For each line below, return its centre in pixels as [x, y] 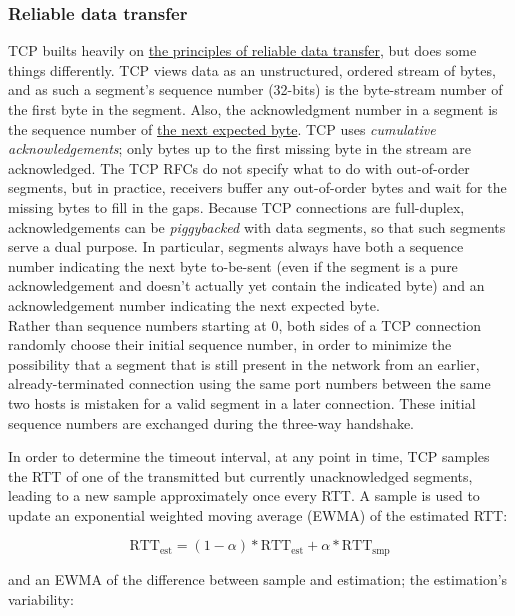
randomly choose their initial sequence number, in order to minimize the [230, 344]
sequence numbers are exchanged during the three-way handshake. [211, 422]
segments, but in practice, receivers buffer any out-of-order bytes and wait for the [257, 187]
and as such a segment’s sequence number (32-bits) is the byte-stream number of [255, 89]
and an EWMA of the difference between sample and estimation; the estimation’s [258, 578]
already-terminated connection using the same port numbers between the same [249, 383]
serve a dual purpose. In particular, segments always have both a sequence [236, 246]
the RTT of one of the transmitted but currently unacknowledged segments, [240, 475]
